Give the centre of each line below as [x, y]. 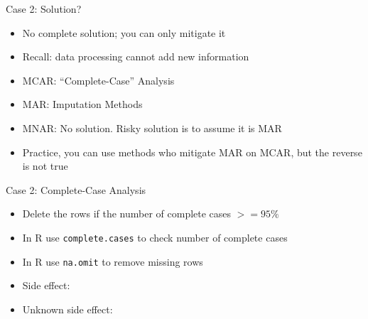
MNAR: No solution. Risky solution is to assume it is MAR [152, 128]
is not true [45, 166]
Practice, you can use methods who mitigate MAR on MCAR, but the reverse [192, 152]
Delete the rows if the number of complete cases [127, 213]
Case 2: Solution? [44, 9]
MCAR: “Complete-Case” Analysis [98, 80]
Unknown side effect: [67, 309]
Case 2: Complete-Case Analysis [76, 189]
